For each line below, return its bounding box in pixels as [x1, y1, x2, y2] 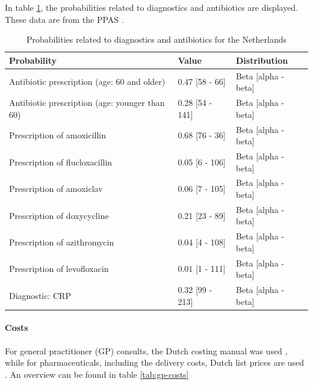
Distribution [235, 54, 288, 66]
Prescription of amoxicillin [9, 129, 106, 141]
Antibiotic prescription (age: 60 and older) [9, 75, 166, 88]
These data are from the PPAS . [5, 13, 124, 25]
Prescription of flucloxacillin [9, 155, 113, 168]
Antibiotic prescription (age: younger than [9, 96, 165, 109]
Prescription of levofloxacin [9, 262, 109, 275]
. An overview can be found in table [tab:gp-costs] [5, 368, 189, 380]
